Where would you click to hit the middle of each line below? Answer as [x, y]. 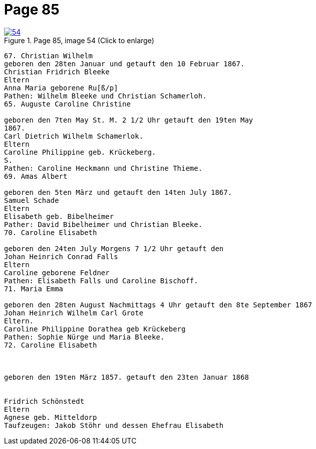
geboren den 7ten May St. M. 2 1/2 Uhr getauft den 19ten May [129, 120]
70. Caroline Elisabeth [51, 232]
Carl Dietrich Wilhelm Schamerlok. [74, 136]
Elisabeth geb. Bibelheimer [59, 216]
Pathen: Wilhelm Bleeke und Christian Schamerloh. [105, 96]
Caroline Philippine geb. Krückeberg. [80, 152]
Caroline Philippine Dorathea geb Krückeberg [95, 329]
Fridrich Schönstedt [44, 401]
